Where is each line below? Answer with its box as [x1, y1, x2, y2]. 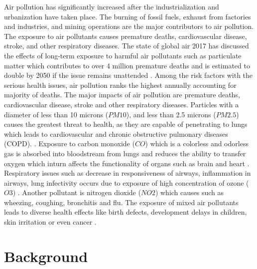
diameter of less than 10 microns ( [4, 109, 109, 119]
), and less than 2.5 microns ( [126, 109, 216, 119]
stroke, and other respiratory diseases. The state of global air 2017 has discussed [4, 40, 249, 51]
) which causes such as [155, 187, 224, 198]
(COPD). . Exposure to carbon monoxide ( [4, 138, 135, 149]
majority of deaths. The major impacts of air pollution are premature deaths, [4, 89, 240, 100]
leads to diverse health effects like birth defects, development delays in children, [4, 207, 247, 217]
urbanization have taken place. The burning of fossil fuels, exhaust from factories [4, 11, 251, 21]
